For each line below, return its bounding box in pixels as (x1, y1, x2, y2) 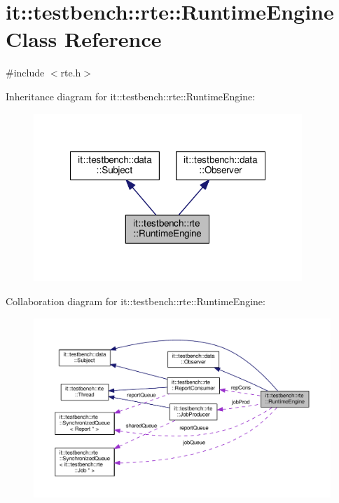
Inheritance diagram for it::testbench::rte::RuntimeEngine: (6, 88, 256, 103)
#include (6, 65, 45, 80)
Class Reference (6, 25, 162, 53)
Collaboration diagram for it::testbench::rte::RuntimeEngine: (6, 294, 265, 309)
